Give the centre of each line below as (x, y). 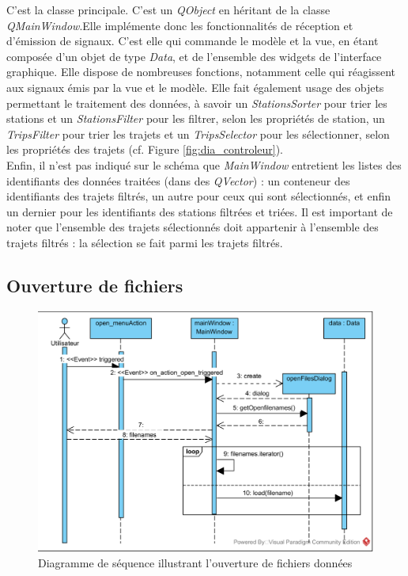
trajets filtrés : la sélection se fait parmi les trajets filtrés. (145, 242)
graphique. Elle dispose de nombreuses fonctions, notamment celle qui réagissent (201, 72)
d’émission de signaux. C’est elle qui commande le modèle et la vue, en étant (193, 41)
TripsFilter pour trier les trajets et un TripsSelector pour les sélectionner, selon (198, 134)
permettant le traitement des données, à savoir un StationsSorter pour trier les (197, 103)
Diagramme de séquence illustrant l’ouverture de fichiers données (195, 562)
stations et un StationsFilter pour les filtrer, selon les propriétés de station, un (196, 118)
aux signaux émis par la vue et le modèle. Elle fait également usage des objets (195, 87)
